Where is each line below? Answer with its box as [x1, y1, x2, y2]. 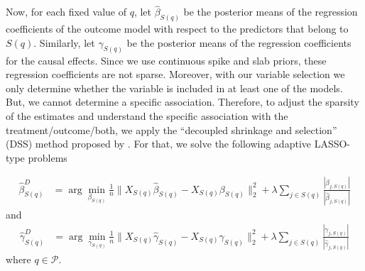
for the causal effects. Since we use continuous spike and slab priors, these [6, 52, 327, 67]
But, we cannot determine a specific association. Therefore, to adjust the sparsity [6, 94, 359, 109]
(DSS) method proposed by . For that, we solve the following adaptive [6, 136, 311, 151]
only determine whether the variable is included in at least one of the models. [6, 80, 343, 95]
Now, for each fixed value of [6, 4, 126, 19]
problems [28, 150, 67, 165]
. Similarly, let [33, 35, 95, 50]
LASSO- [314, 136, 351, 151]
